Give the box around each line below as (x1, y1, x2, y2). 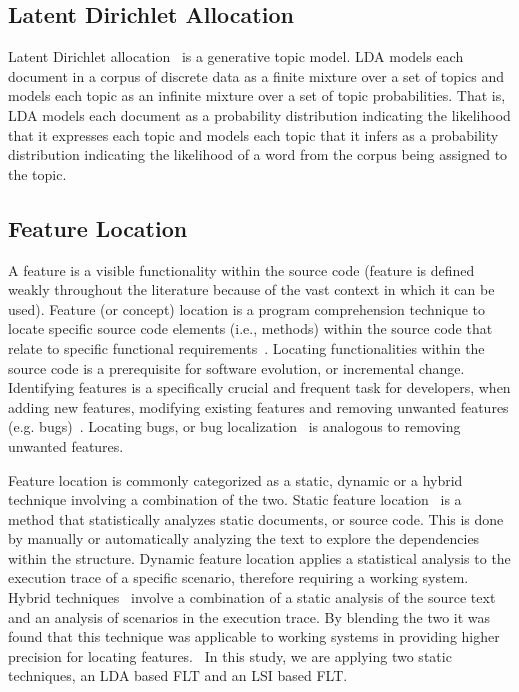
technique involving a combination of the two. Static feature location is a (8, 489, 462, 510)
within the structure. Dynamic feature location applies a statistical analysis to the (8, 547, 511, 568)
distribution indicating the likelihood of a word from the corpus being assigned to (8, 144, 508, 165)
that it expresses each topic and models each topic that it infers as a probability (8, 124, 499, 145)
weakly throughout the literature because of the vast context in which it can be (8, 279, 495, 300)
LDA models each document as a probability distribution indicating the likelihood (8, 104, 511, 125)
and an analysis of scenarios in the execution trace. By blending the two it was (8, 606, 491, 627)
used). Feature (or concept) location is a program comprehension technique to (8, 298, 486, 319)
